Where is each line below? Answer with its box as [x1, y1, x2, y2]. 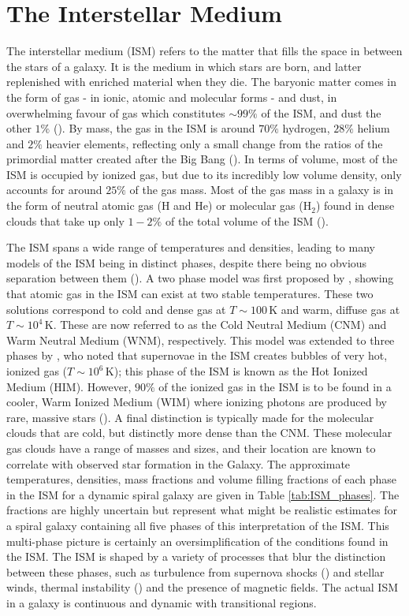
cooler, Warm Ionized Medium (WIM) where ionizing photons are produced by [6, 394, 387, 410]
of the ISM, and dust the [261, 104, 381, 121]
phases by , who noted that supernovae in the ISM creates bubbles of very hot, [6, 347, 388, 364]
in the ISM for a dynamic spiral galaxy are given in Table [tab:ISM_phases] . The [6, 486, 400, 502]
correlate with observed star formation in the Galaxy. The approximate [6, 455, 351, 472]
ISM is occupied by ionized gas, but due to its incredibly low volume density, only [6, 166, 402, 182]
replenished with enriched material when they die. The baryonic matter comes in [6, 73, 396, 90]
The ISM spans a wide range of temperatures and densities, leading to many [6, 239, 375, 256]
